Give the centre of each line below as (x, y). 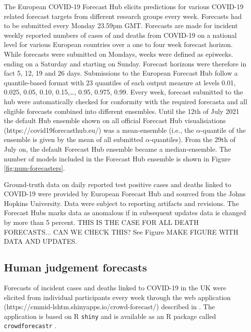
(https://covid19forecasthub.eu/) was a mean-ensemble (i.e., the (99, 130)
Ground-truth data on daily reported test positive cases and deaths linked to (118, 184)
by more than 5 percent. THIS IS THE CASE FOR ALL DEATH (101, 222)
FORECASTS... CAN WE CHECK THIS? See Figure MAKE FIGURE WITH (121, 231)
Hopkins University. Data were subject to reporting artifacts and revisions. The (121, 203)
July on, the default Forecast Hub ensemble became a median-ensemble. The (118, 149)
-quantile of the (223, 130)
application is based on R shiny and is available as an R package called (110, 316)
